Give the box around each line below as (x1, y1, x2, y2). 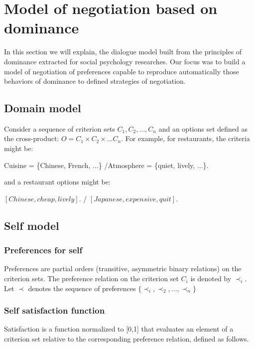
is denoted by (190, 273, 232, 284)
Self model (4, 217, 59, 233)
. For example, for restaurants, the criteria (121, 133, 250, 144)
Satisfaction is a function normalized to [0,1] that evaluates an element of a (4, 324, 234, 334)
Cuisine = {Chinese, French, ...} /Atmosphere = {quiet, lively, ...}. (4, 160, 209, 170)
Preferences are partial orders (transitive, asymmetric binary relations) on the (4, 263, 242, 274)
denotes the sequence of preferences (28, 283, 136, 293)
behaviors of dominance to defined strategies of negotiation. (4, 76, 186, 86)
